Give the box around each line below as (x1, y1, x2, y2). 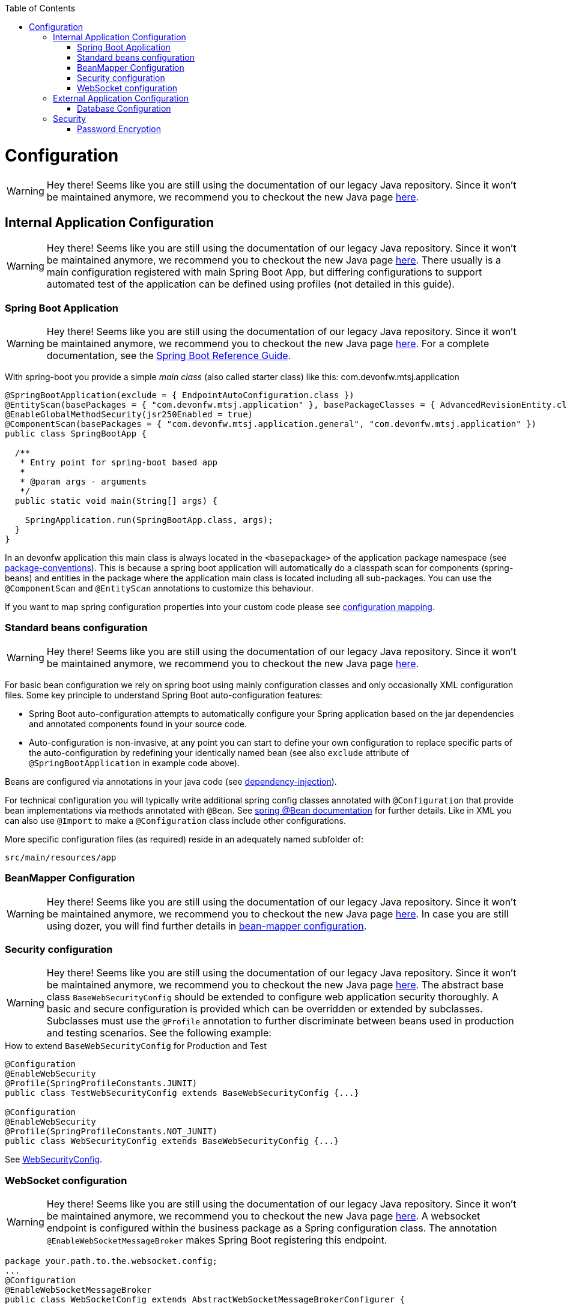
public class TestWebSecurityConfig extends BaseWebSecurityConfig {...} (5, 1088, 360, 1098)
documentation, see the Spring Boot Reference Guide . (46, 349, 291, 362)
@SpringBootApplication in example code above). (29, 757, 240, 768)
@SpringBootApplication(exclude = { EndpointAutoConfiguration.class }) (5, 390, 354, 401)
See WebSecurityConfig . (5, 1154, 103, 1165)
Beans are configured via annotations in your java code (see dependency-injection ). (5, 776, 337, 787)
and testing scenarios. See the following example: (46, 1027, 271, 1039)
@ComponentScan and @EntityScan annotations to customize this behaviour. (5, 583, 314, 594)
